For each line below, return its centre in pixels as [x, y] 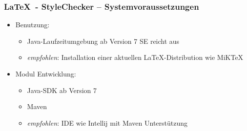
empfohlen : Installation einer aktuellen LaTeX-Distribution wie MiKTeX [135, 57]
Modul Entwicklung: [46, 74]
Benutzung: [32, 25]
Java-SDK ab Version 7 [62, 90]
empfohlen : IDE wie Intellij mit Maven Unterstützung [107, 122]
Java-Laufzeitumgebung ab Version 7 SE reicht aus [103, 41]
